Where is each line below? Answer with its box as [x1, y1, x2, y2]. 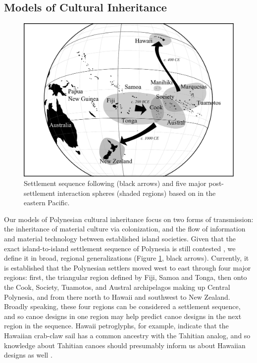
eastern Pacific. [24, 197, 70, 208]
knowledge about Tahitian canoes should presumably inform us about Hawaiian [4, 340, 246, 350]
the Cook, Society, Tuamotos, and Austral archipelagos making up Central [4, 282, 230, 292]
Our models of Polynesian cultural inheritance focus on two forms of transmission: [4, 214, 254, 224]
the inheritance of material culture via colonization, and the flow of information [4, 224, 246, 234]
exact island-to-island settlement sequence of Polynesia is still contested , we [4, 243, 236, 253]
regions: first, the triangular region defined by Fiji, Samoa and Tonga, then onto [4, 272, 247, 282]
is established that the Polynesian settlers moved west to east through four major [4, 262, 251, 272]
